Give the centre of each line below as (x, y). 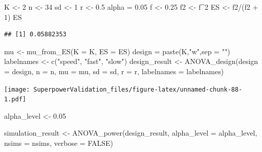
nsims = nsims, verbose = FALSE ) (59, 143)
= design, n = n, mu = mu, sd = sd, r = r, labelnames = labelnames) (114, 71)
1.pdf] (15, 100)
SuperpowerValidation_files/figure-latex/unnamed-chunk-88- (138, 89)
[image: (17, 89)
